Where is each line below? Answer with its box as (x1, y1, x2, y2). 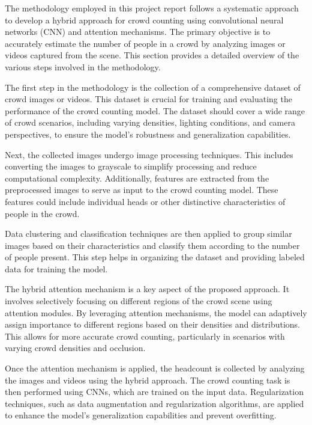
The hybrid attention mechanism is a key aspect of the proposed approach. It (5, 283, 290, 295)
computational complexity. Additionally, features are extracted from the (5, 171, 269, 184)
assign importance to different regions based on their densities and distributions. (5, 318, 300, 331)
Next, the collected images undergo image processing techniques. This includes (5, 148, 293, 161)
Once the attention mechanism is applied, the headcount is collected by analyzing (5, 362, 305, 375)
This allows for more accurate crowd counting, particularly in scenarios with (5, 329, 285, 342)
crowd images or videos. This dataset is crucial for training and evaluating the (5, 93, 292, 105)
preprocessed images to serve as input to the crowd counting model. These (5, 183, 278, 196)
